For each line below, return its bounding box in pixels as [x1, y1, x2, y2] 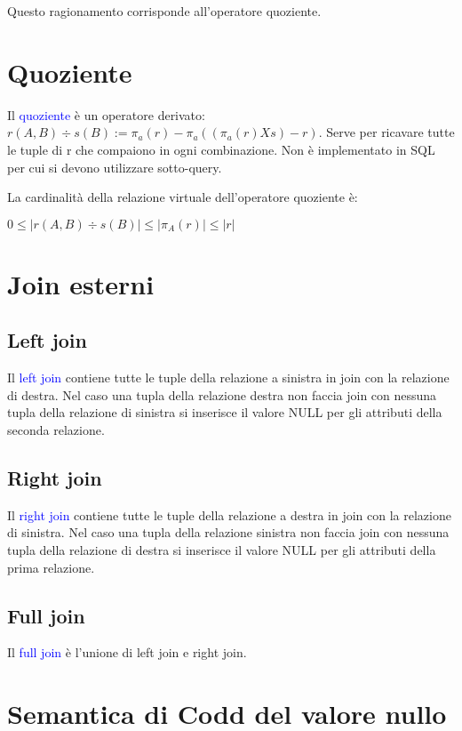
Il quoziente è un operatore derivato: [7, 105, 205, 124]
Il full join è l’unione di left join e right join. [7, 643, 247, 662]
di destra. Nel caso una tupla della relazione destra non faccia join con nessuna [7, 385, 437, 404]
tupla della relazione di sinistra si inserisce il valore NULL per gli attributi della [7, 403, 442, 422]
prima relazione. [7, 558, 95, 576]
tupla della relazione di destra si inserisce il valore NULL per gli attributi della [7, 541, 436, 559]
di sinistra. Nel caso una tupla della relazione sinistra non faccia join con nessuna [7, 523, 450, 542]
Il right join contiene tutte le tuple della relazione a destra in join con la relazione [7, 505, 451, 524]
